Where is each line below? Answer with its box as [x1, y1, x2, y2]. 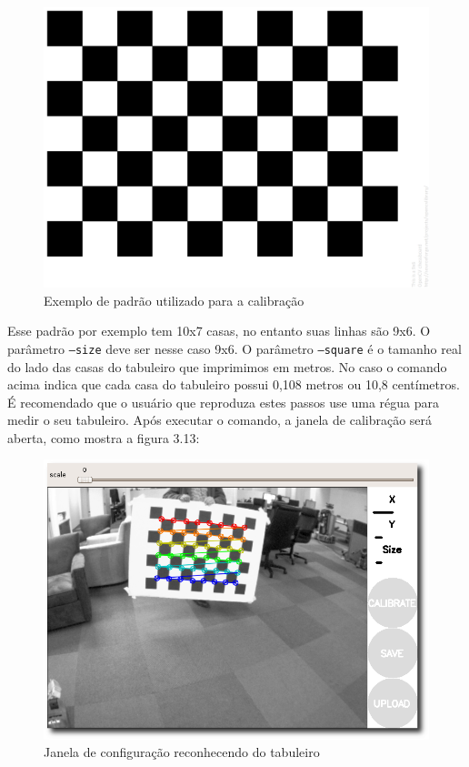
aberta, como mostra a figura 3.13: [7, 428, 200, 447]
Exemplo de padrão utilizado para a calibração [44, 290, 304, 309]
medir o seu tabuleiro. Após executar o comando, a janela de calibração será [7, 410, 433, 429]
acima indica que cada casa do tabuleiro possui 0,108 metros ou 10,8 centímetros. [7, 375, 460, 394]
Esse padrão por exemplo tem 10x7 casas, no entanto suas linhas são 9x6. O [7, 321, 431, 340]
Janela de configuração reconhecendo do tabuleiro [44, 742, 320, 762]
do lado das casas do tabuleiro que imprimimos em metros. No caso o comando [7, 357, 447, 376]
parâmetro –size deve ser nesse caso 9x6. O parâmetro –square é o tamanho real [7, 338, 462, 358]
